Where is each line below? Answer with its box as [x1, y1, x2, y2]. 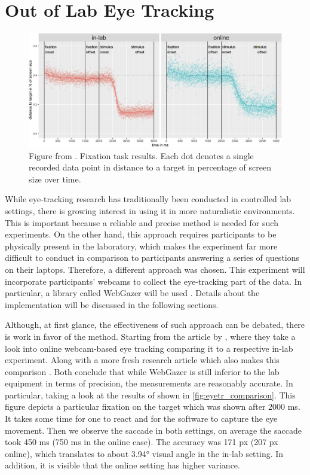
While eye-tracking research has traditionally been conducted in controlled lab [5, 193, 291, 205]
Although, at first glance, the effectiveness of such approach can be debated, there [5, 318, 305, 331]
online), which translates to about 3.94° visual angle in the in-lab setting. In [5, 447, 284, 459]
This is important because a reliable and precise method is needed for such [5, 216, 278, 229]
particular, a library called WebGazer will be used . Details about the [5, 287, 260, 299]
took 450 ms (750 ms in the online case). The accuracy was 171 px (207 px [5, 436, 278, 448]
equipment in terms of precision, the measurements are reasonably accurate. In [5, 377, 293, 389]
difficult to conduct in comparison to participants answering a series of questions [5, 251, 300, 264]
